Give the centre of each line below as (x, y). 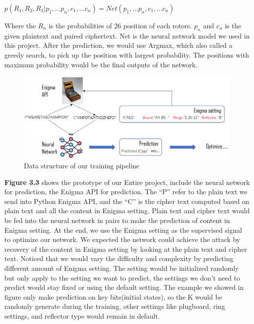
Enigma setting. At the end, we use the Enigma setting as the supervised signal (123, 230)
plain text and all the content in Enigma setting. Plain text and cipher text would (127, 211)
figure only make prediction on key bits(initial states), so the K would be (113, 296)
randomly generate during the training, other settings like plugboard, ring (115, 306)
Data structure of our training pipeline (82, 166)
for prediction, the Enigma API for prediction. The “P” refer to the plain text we (126, 192)
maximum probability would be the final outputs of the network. (101, 64)
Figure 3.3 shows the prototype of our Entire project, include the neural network (127, 182)
